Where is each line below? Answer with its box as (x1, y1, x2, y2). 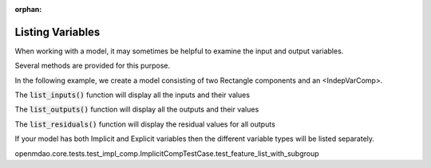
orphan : (14, 5, 42, 14)
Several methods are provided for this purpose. (14, 61, 171, 71)
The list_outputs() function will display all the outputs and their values (14, 104, 259, 115)
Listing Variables (14, 25, 101, 39)
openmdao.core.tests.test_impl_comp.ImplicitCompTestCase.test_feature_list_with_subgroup (14, 148, 319, 158)
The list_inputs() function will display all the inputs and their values (14, 90, 251, 100)
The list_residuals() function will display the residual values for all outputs (14, 119, 275, 129)
